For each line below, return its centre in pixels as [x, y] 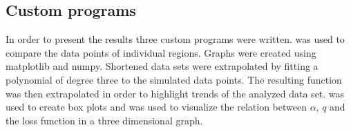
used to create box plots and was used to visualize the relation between [156, 107]
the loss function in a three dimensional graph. [104, 120]
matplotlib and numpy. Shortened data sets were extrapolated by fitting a [162, 66]
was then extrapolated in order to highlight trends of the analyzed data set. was [175, 93]
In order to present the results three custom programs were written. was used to [175, 39]
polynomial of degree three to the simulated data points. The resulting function [174, 79]
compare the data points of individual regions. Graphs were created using [161, 52]
